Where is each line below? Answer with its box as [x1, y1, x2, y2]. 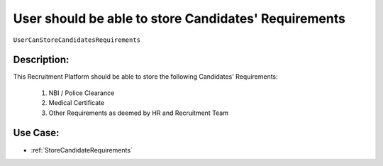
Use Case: [13, 127, 60, 139]
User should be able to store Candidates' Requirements [13, 11, 345, 26]
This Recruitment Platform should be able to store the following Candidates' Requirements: [13, 72, 278, 81]
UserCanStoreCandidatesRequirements [13, 35, 141, 44]
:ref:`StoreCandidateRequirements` [30, 145, 133, 154]
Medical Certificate [48, 99, 105, 107]
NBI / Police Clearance [48, 89, 115, 97]
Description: [13, 54, 70, 66]
